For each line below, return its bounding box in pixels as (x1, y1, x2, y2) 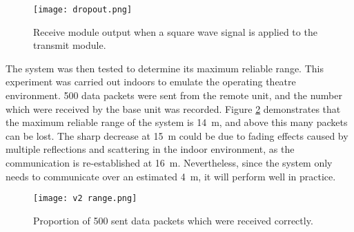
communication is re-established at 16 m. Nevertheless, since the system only (6, 156, 333, 169)
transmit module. (33, 38, 106, 52)
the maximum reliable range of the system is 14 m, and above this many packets (6, 115, 348, 129)
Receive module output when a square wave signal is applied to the (33, 24, 317, 39)
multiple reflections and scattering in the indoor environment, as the (6, 142, 295, 156)
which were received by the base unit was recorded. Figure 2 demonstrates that (6, 101, 341, 116)
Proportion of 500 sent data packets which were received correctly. (33, 213, 313, 227)
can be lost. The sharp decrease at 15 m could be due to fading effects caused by (6, 128, 348, 143)
